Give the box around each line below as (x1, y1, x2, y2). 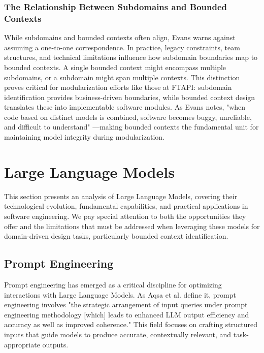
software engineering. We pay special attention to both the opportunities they (4, 210, 246, 221)
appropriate (4, 339, 40, 349)
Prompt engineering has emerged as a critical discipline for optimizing (4, 279, 222, 290)
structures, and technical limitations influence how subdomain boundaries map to (4, 52, 258, 62)
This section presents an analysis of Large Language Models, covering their (4, 190, 238, 201)
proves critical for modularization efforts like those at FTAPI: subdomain (4, 82, 232, 92)
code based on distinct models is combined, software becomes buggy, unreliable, (4, 111, 252, 122)
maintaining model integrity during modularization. (4, 132, 164, 142)
